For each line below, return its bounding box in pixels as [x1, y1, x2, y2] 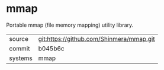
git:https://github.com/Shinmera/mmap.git [38, 34, 155, 43]
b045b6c [38, 44, 65, 52]
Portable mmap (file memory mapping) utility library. [6, 21, 134, 28]
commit [9, 44, 30, 52]
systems [9, 54, 33, 62]
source [9, 34, 28, 43]
